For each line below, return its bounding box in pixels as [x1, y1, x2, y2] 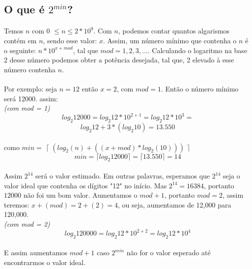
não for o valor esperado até [126, 247, 211, 258]
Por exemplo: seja [4, 83, 57, 93]
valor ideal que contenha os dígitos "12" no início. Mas [4, 180, 167, 190]
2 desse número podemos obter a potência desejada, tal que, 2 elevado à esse [4, 55, 234, 65]
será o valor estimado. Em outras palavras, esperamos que [35, 171, 210, 180]
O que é [4, 1, 45, 17]
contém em [4, 35, 37, 45]
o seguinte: [4, 45, 36, 55]
